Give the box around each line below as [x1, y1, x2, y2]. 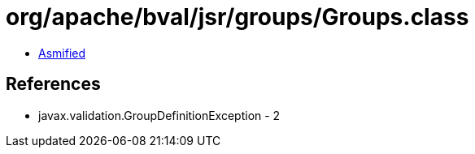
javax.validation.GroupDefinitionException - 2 [38, 108, 281, 122]
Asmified [38, 45, 86, 60]
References [6, 74, 101, 95]
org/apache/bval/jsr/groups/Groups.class [6, 3, 469, 31]
